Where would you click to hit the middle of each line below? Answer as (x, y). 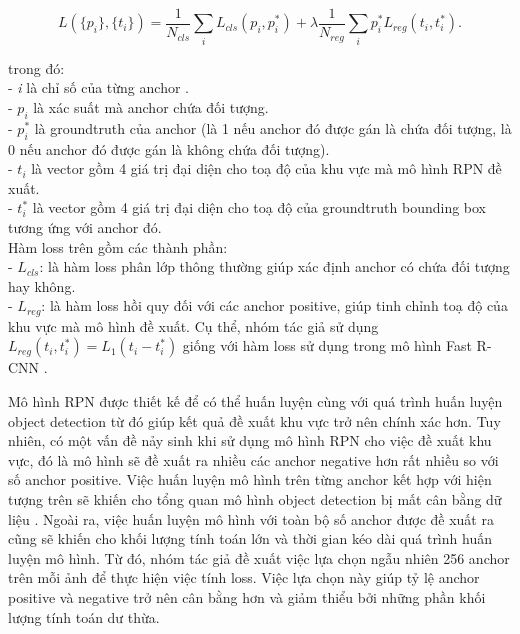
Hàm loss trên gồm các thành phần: (118, 246)
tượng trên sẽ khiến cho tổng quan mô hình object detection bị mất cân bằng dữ (255, 498)
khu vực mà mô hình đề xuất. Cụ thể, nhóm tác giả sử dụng (193, 325)
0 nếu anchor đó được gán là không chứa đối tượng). (169, 148)
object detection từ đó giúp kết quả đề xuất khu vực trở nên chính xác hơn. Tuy (254, 420)
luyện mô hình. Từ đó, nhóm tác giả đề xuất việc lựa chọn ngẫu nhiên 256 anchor (259, 557)
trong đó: (36, 67)
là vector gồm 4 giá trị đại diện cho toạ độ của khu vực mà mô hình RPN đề (266, 168)
